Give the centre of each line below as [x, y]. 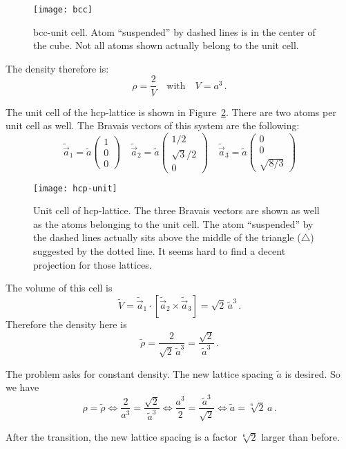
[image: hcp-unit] [75, 188]
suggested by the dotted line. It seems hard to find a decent [160, 251]
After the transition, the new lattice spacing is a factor [122, 436]
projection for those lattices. [93, 264]
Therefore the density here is [66, 324]
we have [22, 387]
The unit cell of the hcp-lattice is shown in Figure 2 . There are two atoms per [171, 112]
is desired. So [313, 373]
